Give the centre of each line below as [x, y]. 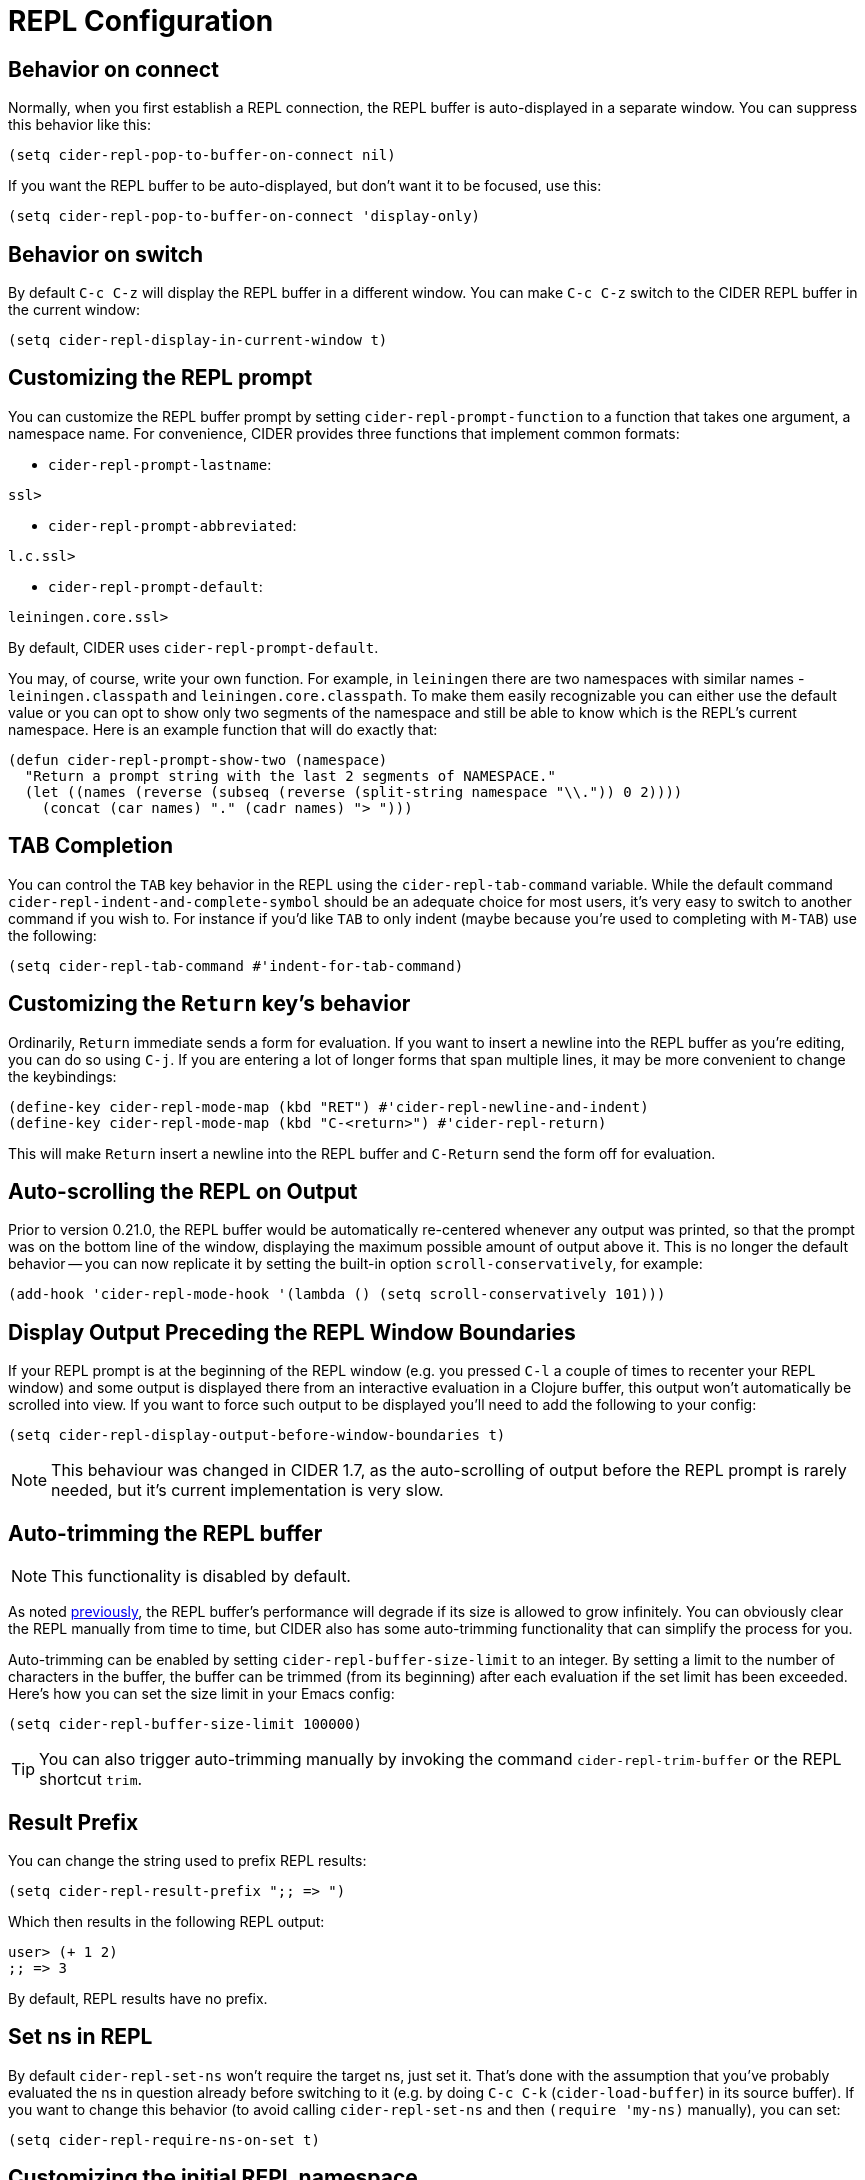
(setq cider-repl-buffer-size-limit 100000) [185, 1724]
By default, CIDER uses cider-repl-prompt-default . [193, 647]
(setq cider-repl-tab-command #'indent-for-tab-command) [236, 965]
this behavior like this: [80, 125]
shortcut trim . [91, 1779]
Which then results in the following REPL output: [166, 1921]
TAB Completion [91, 846]
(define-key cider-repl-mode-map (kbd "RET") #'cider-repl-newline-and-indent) [328, 1106]
